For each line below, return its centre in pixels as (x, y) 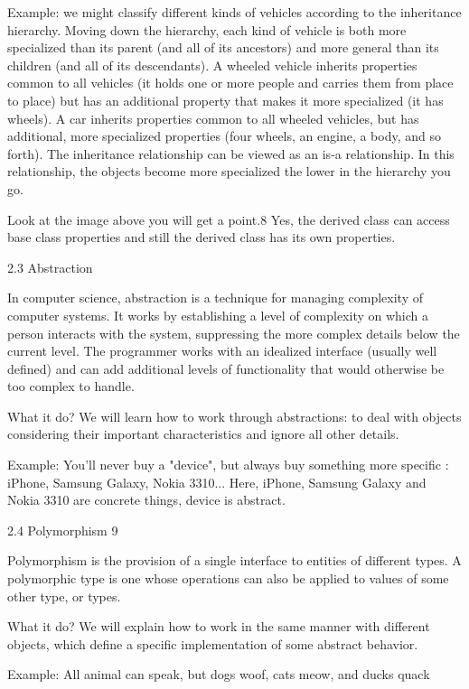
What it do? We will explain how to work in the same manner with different (219, 626)
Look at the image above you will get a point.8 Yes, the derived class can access (229, 219)
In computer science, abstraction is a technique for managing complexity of (215, 298)
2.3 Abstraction (50, 267)
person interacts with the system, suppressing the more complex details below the (234, 333)
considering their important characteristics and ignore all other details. (203, 434)
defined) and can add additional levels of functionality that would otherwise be (226, 368)
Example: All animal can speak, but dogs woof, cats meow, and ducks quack (219, 674)
